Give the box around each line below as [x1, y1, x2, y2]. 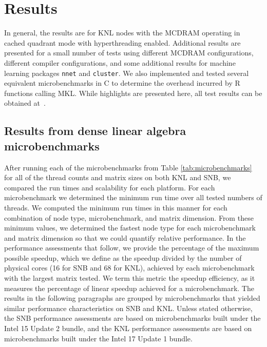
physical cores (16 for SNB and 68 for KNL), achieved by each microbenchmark [4, 262, 255, 273]
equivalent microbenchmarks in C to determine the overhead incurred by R [4, 78, 240, 88]
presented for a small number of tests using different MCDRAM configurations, [4, 47, 254, 58]
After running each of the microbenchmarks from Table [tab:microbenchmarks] [4, 162, 252, 172]
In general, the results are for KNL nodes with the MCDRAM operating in [4, 27, 240, 38]
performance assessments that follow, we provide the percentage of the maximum [4, 242, 259, 253]
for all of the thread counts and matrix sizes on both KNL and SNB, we [4, 172, 231, 183]
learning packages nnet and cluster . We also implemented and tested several [4, 67, 249, 78]
